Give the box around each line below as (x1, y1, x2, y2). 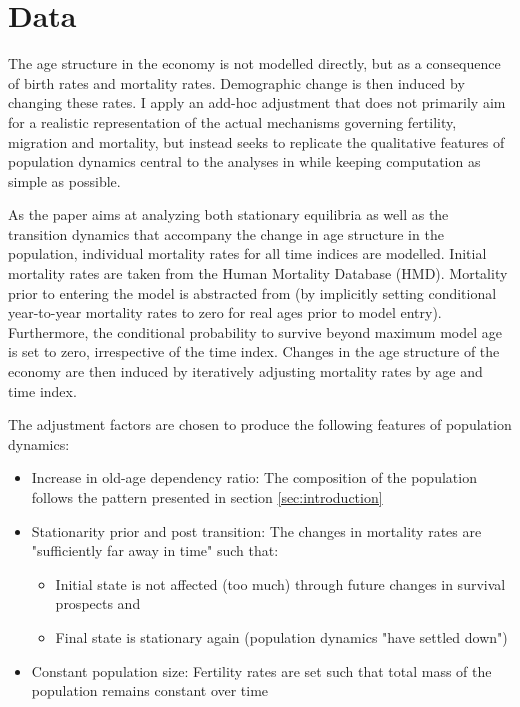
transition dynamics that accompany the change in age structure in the (8, 223, 444, 244)
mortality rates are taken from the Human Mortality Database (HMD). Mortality (8, 263, 508, 284)
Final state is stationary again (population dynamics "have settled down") (55, 626, 508, 647)
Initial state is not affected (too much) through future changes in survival (55, 573, 506, 594)
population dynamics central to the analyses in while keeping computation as (8, 151, 481, 172)
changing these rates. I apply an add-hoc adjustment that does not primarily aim (8, 92, 506, 113)
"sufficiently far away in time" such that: (31, 540, 279, 561)
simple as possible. (8, 170, 121, 191)
